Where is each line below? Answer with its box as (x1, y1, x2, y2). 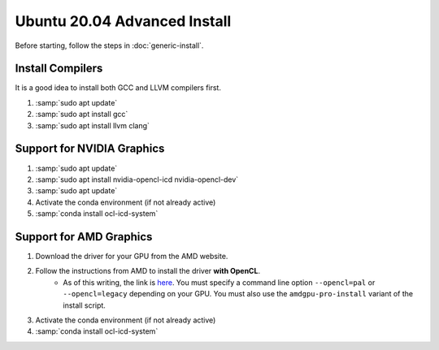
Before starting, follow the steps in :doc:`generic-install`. (15, 41, 204, 50)
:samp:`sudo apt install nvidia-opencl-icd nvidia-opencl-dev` (35, 175, 239, 184)
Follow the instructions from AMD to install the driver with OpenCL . (35, 266, 260, 276)
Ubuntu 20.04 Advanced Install (15, 12, 232, 30)
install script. (63, 300, 106, 310)
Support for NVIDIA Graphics (15, 142, 165, 156)
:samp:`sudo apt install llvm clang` (35, 120, 150, 130)
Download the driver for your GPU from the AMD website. (35, 252, 228, 261)
